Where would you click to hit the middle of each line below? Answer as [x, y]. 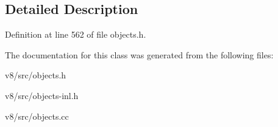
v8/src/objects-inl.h [42, 95]
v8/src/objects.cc [37, 116]
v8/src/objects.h [36, 75]
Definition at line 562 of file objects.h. [76, 34]
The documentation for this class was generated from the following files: [139, 54]
